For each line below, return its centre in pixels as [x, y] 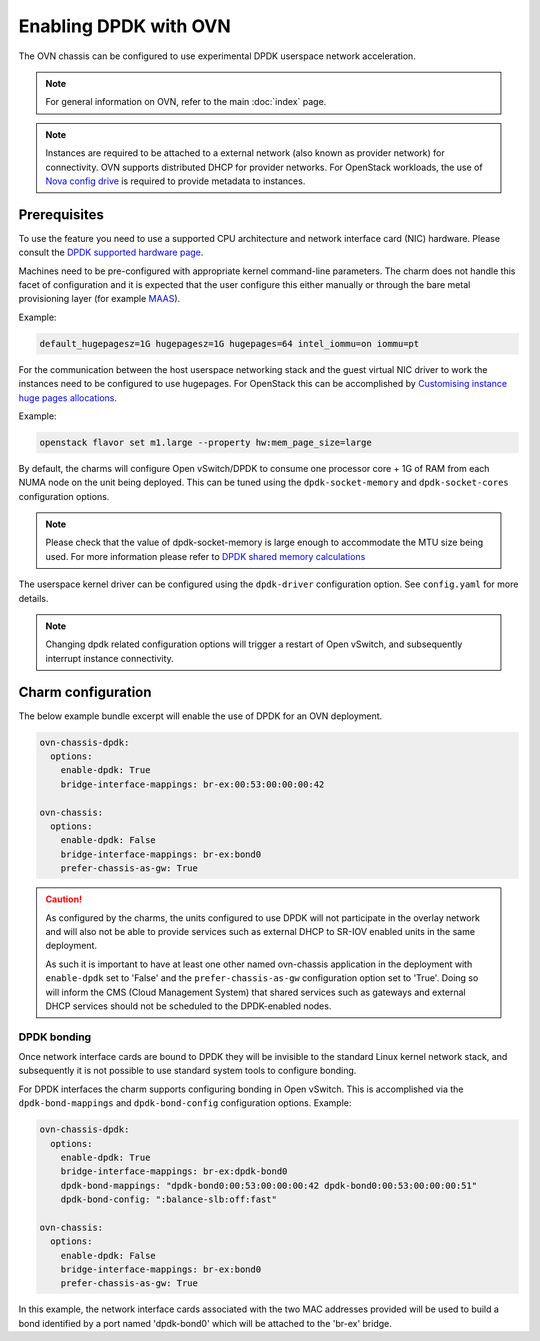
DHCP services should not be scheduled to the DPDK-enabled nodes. [188, 1006]
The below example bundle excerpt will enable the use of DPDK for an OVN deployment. [200, 716]
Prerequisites [61, 214]
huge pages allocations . [67, 397]
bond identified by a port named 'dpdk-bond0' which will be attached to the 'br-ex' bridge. [205, 1323]
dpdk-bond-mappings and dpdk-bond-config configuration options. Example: [185, 1103]
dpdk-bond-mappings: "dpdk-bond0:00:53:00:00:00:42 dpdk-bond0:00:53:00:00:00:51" [269, 1185]
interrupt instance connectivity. [109, 658]
